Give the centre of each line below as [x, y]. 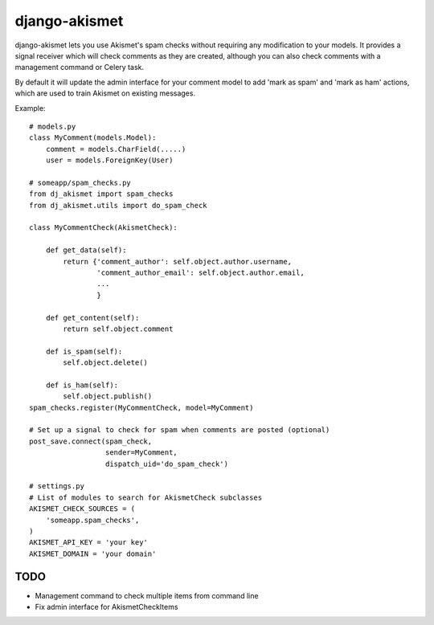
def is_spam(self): [84, 351]
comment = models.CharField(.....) [116, 149]
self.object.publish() [108, 396]
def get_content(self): [92, 318]
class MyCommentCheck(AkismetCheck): [104, 228]
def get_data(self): [86, 250]
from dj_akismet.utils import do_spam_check [119, 205]
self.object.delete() [106, 363]
